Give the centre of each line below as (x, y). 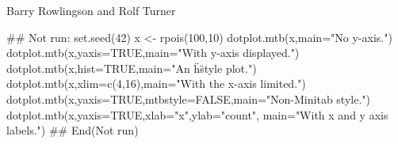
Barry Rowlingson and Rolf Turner (91, 10)
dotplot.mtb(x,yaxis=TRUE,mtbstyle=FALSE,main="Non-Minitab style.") (188, 99)
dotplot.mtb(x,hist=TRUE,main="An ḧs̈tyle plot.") (132, 68)
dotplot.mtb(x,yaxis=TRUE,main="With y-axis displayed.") (153, 53)
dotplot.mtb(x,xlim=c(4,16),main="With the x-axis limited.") (156, 83)
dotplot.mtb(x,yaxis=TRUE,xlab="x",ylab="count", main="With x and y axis (197, 114)
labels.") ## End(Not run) (73, 130)
